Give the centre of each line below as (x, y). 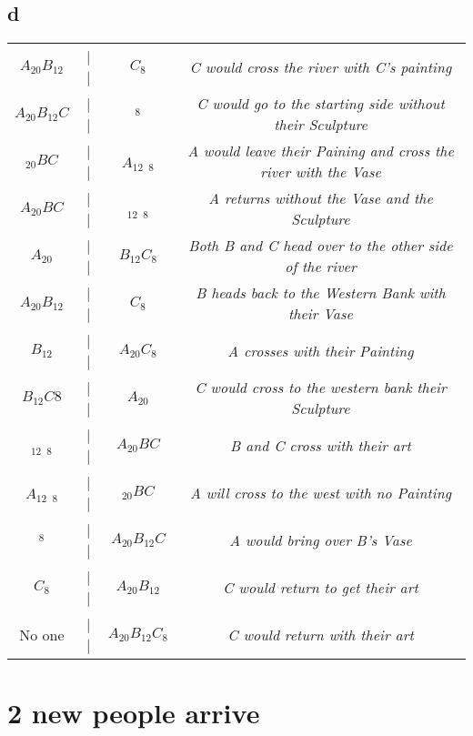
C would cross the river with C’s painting (321, 66)
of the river (321, 267)
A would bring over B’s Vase (321, 539)
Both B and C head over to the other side (321, 246)
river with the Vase (321, 172)
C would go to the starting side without (321, 104)
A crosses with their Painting (321, 350)
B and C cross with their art (321, 445)
